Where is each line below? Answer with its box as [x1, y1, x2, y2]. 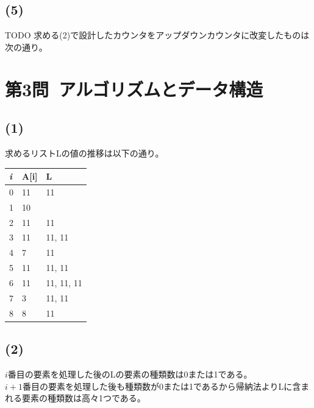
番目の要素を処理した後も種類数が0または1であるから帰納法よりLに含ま [22, 379, 310, 392]
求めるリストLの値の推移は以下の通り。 [5, 146, 164, 159]
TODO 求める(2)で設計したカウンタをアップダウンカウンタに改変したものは [5, 29, 310, 41]
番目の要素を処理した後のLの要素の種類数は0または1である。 [7, 367, 252, 380]
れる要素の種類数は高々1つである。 [5, 392, 146, 404]
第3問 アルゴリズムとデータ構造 [5, 76, 263, 101]
